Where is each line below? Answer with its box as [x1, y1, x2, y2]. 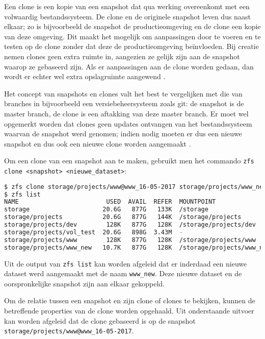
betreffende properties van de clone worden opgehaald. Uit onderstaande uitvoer [4, 305, 254, 316]
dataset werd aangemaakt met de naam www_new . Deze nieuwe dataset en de [4, 268, 242, 279]
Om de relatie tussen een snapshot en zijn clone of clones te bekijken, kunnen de [4, 295, 255, 306]
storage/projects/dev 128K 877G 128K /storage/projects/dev [4, 221, 256, 228]
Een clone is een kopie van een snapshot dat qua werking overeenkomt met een [4, 1, 250, 11]
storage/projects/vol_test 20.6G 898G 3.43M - [4, 228, 183, 236]
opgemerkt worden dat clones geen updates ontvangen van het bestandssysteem [4, 118, 252, 129]
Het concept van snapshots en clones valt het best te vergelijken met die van [4, 88, 243, 99]
